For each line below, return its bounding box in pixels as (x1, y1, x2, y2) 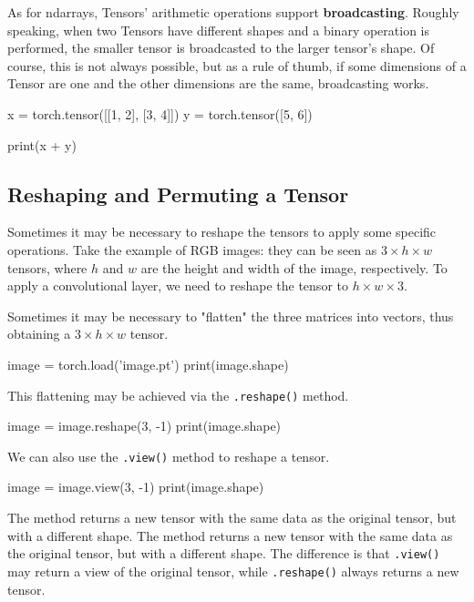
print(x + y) (7, 135, 77, 154)
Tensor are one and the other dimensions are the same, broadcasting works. (7, 74, 429, 93)
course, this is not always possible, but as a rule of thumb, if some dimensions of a (7, 56, 467, 75)
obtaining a (7, 324, 71, 343)
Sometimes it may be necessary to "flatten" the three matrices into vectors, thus (7, 306, 454, 325)
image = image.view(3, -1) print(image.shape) (7, 477, 264, 496)
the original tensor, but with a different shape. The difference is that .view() (7, 544, 440, 563)
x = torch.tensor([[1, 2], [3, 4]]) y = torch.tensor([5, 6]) (7, 104, 313, 123)
